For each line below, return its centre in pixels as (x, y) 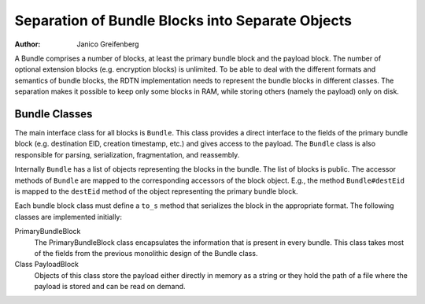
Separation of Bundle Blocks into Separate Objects (183, 20)
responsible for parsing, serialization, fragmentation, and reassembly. (127, 154)
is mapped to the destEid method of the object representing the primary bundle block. (156, 191)
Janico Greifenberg (108, 44)
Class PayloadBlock (46, 265)
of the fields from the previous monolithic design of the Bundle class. (146, 253)
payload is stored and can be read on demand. (110, 287)
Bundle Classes (54, 114)
